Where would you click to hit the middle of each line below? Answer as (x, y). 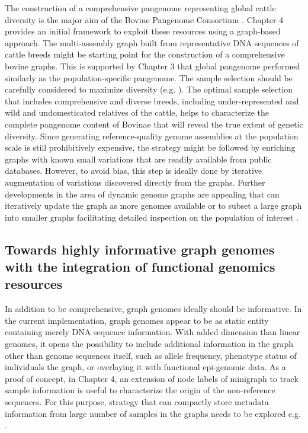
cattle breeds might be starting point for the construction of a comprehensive (145, 54)
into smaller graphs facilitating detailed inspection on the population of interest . (152, 217)
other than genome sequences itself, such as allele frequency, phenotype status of (151, 355)
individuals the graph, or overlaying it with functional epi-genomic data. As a (145, 367)
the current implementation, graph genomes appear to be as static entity (137, 320)
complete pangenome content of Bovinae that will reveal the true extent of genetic (154, 124)
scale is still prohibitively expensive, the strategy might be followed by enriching (150, 147)
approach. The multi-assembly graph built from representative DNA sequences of (152, 42)
